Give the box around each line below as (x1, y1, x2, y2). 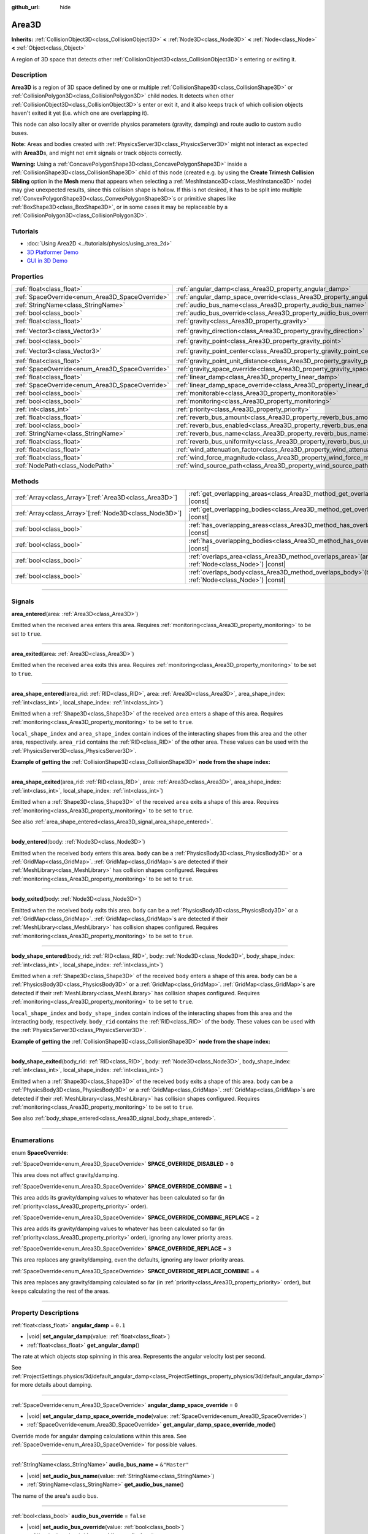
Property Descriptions (11, 1309, 79, 1317)
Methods (11, 477, 39, 485)
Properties (11, 272, 44, 280)
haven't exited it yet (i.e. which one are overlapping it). (11, 109, 149, 117)
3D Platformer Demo (26, 249, 79, 256)
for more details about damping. (11, 1381, 93, 1389)
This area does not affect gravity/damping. (11, 1171, 119, 1179)
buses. (11, 129, 29, 136)
